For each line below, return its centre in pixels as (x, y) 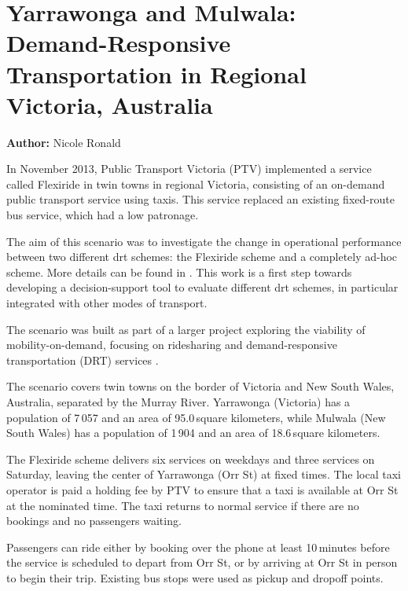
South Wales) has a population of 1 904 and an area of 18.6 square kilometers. (193, 433)
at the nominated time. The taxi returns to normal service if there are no (183, 505)
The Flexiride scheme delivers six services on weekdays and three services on (191, 459)
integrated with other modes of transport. (107, 303)
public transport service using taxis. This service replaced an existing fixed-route (200, 199)
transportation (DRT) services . (83, 360)
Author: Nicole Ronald (64, 142)
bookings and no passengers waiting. (94, 521)
